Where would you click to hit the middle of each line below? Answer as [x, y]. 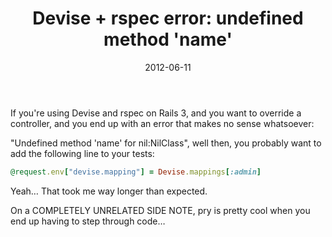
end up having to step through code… [88, 221]
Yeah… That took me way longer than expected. [109, 191]
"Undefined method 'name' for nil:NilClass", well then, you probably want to [166, 143]
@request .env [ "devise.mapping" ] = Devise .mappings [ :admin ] [136, 172]
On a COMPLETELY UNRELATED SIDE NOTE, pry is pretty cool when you [160, 210]
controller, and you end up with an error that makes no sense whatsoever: [162, 123]
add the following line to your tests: [82, 153]
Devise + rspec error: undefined [168, 18]
